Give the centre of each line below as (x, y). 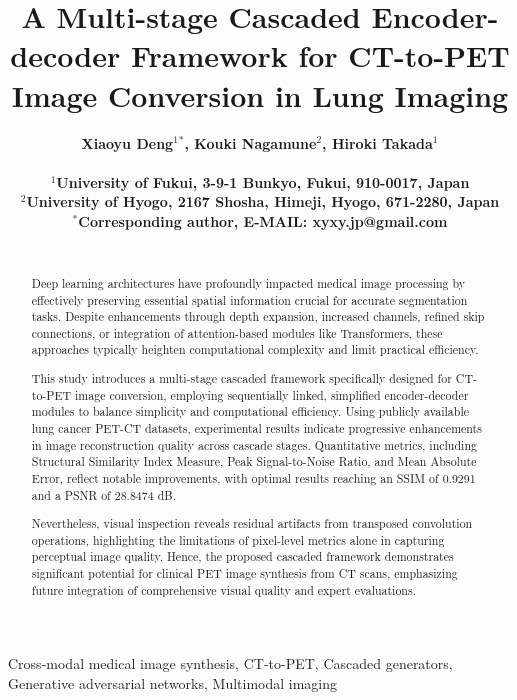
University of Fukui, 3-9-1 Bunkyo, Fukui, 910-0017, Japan (263, 181)
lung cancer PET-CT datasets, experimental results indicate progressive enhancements (256, 428)
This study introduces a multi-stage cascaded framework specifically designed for (241, 378)
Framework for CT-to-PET (320, 55)
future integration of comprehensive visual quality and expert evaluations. (223, 589)
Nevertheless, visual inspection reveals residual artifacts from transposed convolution (252, 523)
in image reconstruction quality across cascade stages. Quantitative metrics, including (254, 444)
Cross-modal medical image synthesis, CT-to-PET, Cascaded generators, (230, 663)
